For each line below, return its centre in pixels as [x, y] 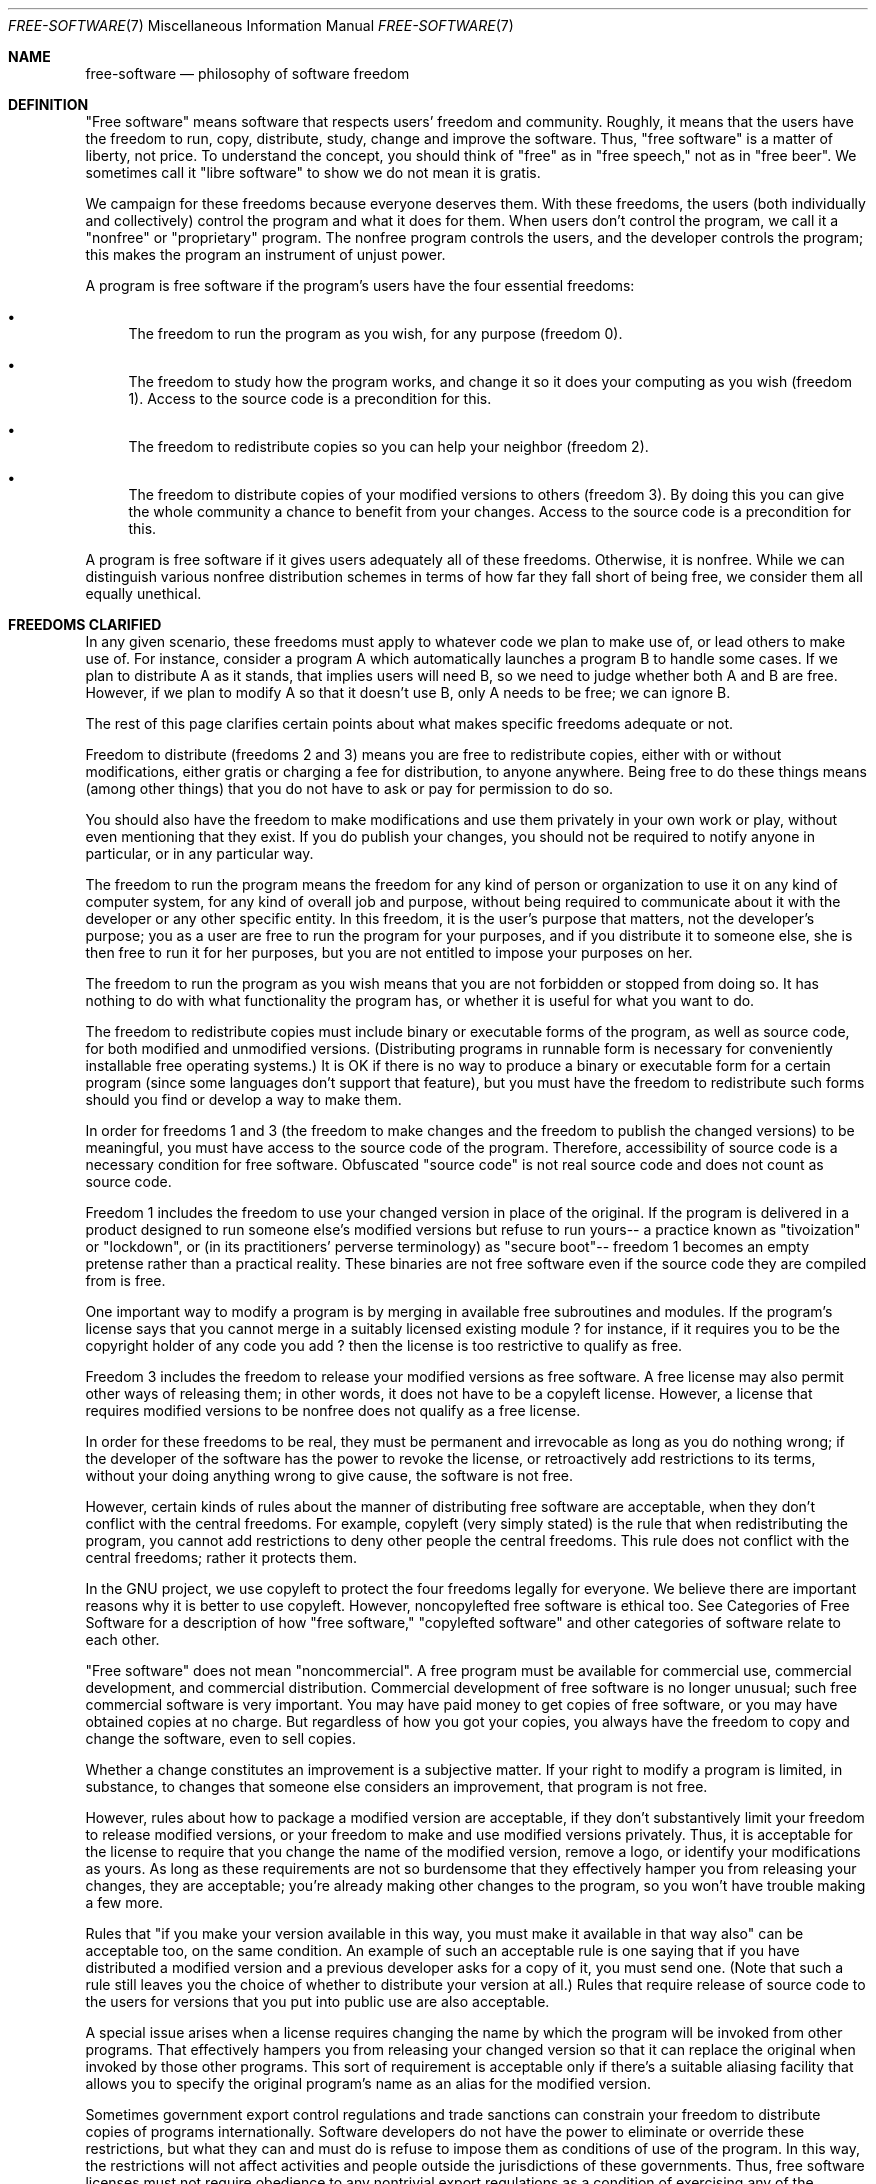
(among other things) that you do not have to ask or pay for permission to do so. [349, 788]
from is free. [125, 1280]
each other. [122, 1639]
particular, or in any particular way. [199, 853]
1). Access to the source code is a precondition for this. [310, 398]
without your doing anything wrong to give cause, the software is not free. [329, 1475]
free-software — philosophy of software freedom [247, 73]
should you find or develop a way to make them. [243, 1099]
